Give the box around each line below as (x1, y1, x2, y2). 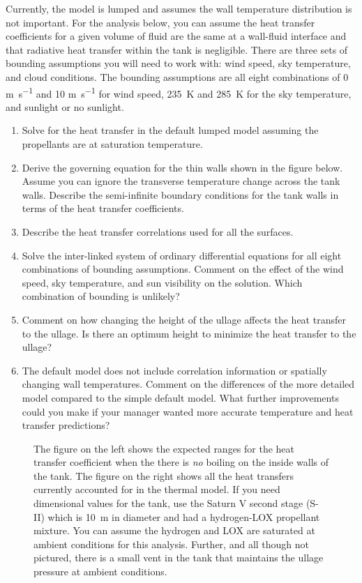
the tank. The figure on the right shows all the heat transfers (33, 468, 294, 483)
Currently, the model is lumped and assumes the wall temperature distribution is (6, 1, 352, 15)
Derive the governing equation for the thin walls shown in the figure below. (22, 160, 343, 174)
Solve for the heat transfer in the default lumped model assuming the (22, 123, 319, 137)
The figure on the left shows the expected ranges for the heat (33, 441, 295, 455)
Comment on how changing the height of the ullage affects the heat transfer (22, 312, 346, 326)
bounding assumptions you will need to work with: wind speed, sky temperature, (6, 56, 351, 70)
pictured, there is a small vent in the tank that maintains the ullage (33, 550, 324, 565)
